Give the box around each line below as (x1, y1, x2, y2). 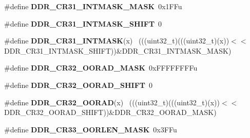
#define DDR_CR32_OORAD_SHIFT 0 (4, 79, 152, 90)
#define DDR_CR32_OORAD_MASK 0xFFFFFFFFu (4, 62, 198, 73)
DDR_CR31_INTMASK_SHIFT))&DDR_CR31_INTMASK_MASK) (4, 45, 232, 56)
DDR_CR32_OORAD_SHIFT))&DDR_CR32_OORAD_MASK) (4, 107, 217, 118)
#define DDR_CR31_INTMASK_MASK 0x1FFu (4, 1, 182, 11)
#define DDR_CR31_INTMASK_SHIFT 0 (4, 18, 162, 29)
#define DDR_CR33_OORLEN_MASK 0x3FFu (4, 124, 177, 134)
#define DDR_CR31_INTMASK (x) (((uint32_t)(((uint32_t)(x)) (4, 35, 229, 46)
